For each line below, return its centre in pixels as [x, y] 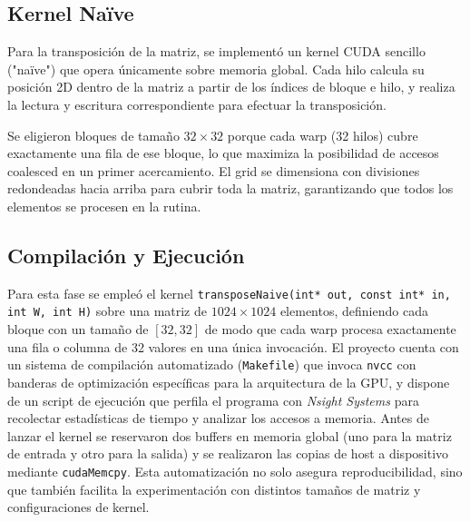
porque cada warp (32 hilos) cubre [323, 135]
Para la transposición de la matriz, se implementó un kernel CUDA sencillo [216, 51]
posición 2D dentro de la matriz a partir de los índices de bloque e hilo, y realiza [231, 87]
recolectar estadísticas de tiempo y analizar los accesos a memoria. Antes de [218, 418]
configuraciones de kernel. [78, 507]
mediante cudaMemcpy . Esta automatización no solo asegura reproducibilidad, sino [235, 471]
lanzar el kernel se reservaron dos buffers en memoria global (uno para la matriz [230, 435]
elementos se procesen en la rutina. [104, 206]
